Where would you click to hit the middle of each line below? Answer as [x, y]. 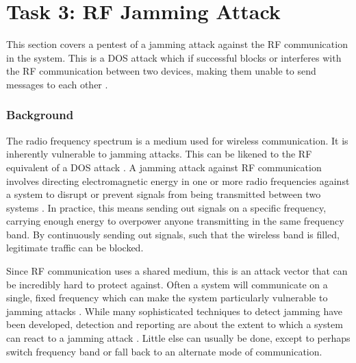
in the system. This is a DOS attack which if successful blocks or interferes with [174, 57]
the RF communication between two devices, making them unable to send [161, 71]
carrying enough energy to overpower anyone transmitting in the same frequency [175, 221]
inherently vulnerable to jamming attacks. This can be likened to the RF [159, 154]
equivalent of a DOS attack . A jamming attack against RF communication [164, 167]
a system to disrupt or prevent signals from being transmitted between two [164, 194]
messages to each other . [57, 84]
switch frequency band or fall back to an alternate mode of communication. [164, 351]
